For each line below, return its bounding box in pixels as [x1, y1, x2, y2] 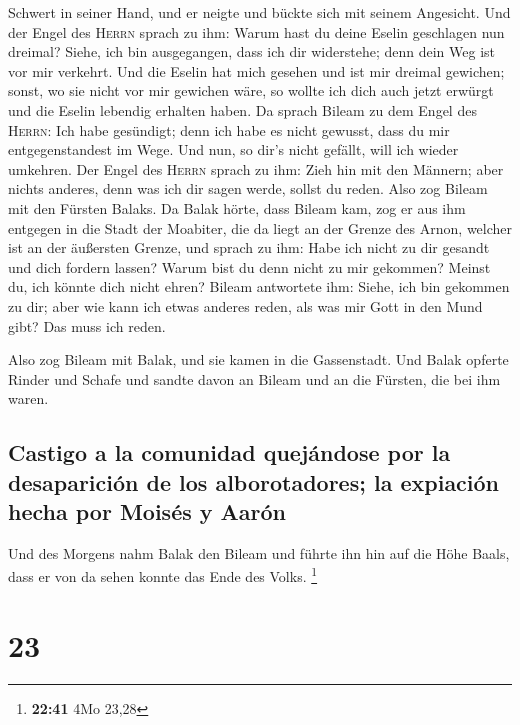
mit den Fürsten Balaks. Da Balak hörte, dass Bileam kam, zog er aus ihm [8, 197, 466, 218]
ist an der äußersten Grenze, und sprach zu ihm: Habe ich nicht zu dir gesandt [8, 237, 490, 258]
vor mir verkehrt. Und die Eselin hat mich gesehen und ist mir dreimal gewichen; [8, 60, 505, 81]
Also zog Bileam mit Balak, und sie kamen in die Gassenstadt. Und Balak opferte [8, 349, 509, 370]
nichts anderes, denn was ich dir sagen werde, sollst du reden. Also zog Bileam [8, 178, 488, 199]
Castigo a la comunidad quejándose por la [8, 437, 451, 468]
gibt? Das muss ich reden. [8, 315, 166, 336]
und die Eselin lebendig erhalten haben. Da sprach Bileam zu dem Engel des [8, 99, 477, 120]
